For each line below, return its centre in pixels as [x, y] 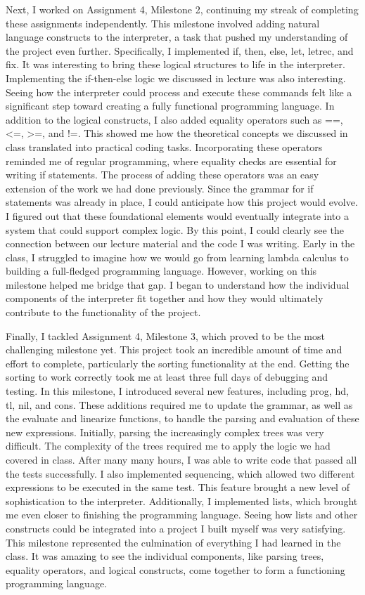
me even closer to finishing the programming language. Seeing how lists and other [182, 515]
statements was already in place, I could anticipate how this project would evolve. [182, 202]
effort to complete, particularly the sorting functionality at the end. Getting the [178, 363]
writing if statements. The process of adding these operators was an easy [162, 175]
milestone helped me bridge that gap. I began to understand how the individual [178, 284]
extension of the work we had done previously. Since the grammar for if [160, 188]
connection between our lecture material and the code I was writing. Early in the [180, 243]
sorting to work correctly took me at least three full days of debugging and [167, 377]
